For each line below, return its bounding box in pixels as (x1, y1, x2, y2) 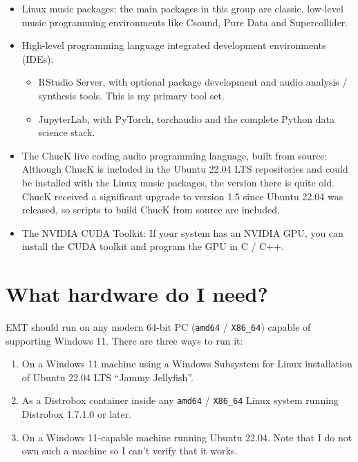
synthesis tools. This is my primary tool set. (38, 88, 225, 102)
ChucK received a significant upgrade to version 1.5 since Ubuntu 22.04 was (21, 189, 343, 203)
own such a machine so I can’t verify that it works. (21, 443, 238, 458)
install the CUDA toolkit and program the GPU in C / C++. (21, 239, 284, 253)
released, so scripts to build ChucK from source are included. (21, 202, 280, 217)
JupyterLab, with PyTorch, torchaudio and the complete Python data (38, 111, 335, 126)
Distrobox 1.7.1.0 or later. (21, 407, 132, 421)
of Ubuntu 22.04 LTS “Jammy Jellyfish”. (21, 369, 194, 384)
